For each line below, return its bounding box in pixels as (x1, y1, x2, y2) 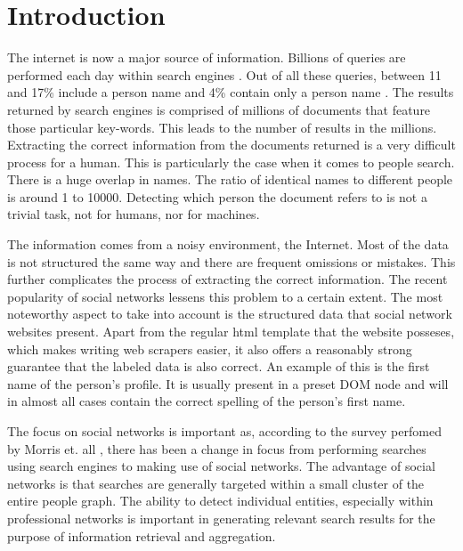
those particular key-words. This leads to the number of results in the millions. (7, 117, 437, 136)
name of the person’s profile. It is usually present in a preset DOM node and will (7, 374, 449, 393)
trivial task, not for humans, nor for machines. (7, 205, 260, 223)
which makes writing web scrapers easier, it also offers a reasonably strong (7, 339, 412, 358)
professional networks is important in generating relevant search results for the (7, 508, 435, 527)
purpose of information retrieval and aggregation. (7, 526, 276, 545)
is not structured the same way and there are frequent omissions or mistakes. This (7, 252, 456, 271)
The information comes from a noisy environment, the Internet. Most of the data (7, 235, 449, 254)
